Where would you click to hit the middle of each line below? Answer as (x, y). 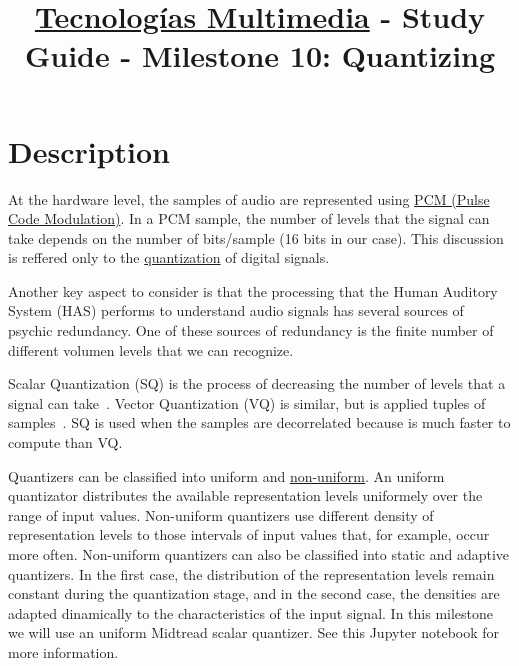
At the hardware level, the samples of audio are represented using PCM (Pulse (249, 198)
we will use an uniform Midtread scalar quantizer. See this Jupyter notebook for (254, 632)
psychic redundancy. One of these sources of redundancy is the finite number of (251, 330)
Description (89, 150)
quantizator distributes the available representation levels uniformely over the (245, 495)
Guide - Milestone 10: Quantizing (260, 55)
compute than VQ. (65, 442)
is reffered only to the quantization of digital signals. (169, 257)
